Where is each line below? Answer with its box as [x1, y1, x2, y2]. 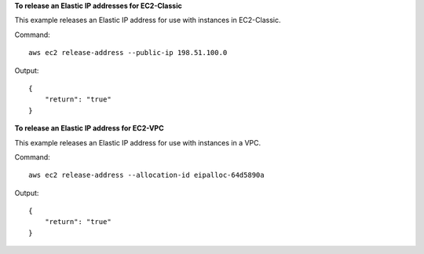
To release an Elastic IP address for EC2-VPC [14, 123, 164, 133]
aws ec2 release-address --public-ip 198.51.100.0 [28, 48, 228, 57]
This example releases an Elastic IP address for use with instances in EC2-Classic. [14, 16, 281, 25]
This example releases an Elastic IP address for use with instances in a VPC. [14, 138, 261, 147]
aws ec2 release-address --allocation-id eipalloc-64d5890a [28, 171, 265, 180]
